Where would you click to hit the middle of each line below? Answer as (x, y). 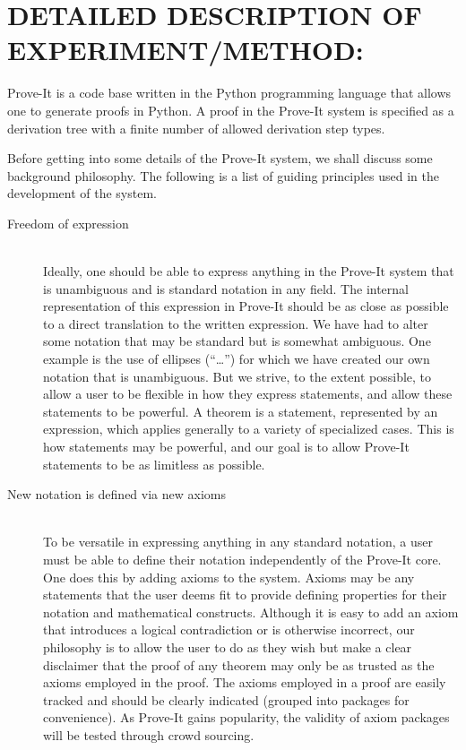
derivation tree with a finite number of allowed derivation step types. (196, 128)
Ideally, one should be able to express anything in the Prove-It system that (249, 271)
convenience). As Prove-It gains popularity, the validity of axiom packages (246, 717)
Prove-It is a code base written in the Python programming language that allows (229, 93)
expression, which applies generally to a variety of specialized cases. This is (249, 429)
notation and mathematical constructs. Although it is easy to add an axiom (251, 612)
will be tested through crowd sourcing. (149, 734)
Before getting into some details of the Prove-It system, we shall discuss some (220, 158)
